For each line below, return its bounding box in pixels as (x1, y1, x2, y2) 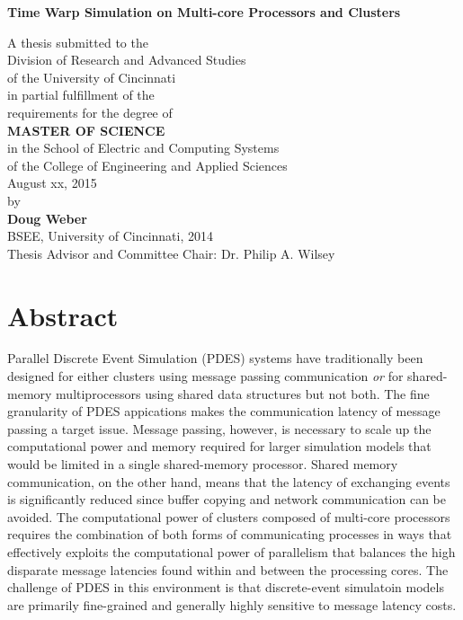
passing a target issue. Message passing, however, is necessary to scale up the (7, 419, 432, 438)
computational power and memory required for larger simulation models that (7, 437, 432, 456)
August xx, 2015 (7, 173, 97, 192)
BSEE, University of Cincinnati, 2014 (7, 226, 214, 245)
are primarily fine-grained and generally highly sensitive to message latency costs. (7, 595, 457, 614)
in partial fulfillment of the (7, 85, 155, 104)
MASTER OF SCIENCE (7, 120, 165, 139)
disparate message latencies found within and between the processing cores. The (7, 560, 449, 579)
